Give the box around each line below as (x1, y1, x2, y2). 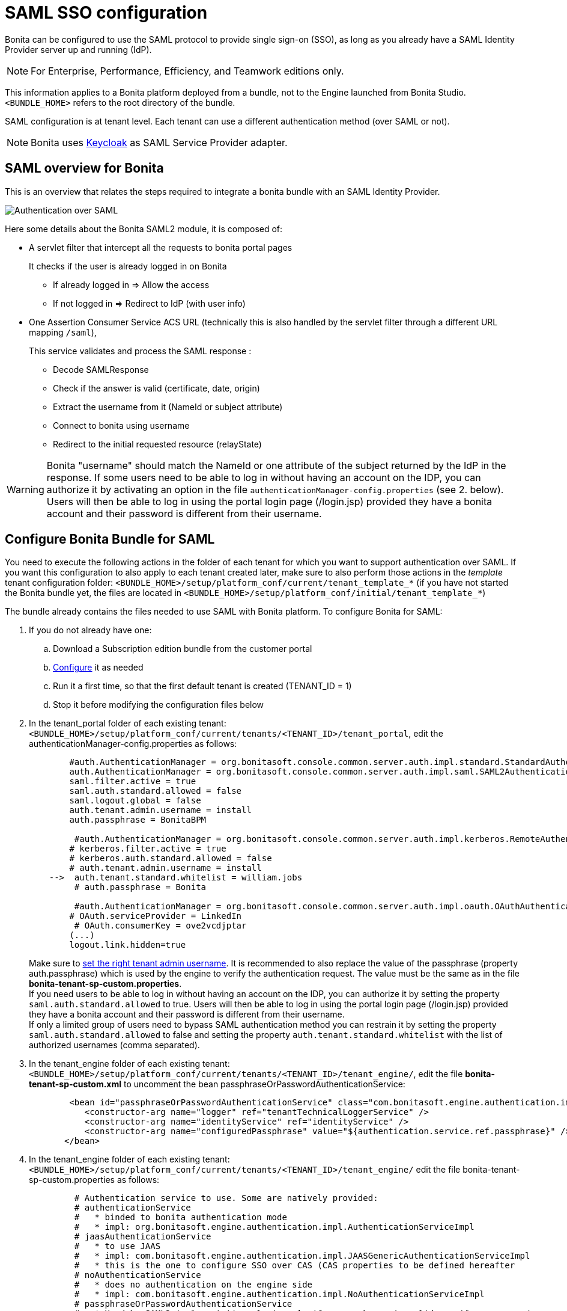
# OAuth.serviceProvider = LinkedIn (69, 911, 242, 921)
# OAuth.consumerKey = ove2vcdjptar (74, 921, 247, 931)
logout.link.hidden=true (69, 940, 186, 950)
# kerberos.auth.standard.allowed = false (69, 853, 272, 864)
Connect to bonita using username (53, 420, 190, 431)
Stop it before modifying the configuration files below (53, 699, 264, 710)
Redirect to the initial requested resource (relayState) (53, 438, 262, 449)
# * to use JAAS (74, 1241, 161, 1251)
